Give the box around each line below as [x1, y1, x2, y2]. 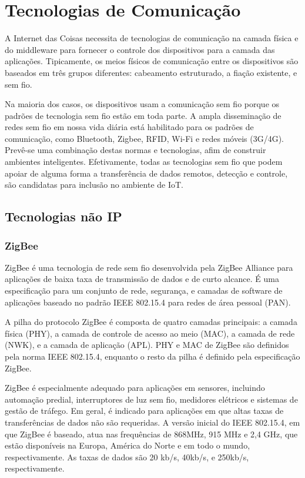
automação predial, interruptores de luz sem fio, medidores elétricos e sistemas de [5, 393, 298, 405]
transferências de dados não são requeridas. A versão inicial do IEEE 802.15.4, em [5, 416, 300, 428]
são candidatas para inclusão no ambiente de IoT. [5, 178, 183, 191]
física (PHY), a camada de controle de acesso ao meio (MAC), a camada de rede [5, 327, 295, 339]
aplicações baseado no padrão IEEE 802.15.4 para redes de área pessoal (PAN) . [5, 296, 291, 308]
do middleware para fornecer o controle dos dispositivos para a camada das [5, 43, 275, 55]
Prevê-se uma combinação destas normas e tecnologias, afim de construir [5, 144, 266, 156]
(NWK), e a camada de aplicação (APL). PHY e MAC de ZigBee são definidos [5, 338, 289, 351]
